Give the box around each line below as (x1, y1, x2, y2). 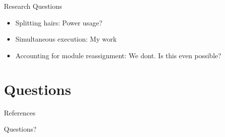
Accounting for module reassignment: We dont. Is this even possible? (15, 50, 222, 60)
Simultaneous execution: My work (15, 34, 117, 44)
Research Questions (4, 1, 62, 11)
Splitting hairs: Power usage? (15, 17, 102, 27)
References (4, 107, 36, 117)
